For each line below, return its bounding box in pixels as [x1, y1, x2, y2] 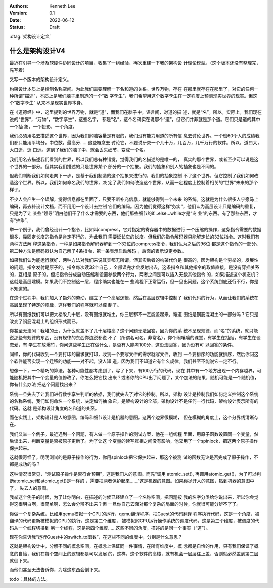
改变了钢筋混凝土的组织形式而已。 [9, 318, 80, 324]
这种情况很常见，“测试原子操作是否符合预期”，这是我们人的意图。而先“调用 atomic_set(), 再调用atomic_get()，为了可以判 [9, 471, 261, 477]
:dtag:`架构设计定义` [9, 33, 51, 40]
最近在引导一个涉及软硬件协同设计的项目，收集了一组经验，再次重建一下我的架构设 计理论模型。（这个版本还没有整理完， [9, 60, 261, 66]
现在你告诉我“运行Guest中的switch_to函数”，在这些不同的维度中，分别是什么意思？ [9, 534, 183, 540]
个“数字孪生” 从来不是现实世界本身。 [9, 100, 86, 106]
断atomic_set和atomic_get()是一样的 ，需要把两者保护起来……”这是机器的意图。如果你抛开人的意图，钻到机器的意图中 [9, 478, 255, 484]
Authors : [9, 3, 29, 9]
